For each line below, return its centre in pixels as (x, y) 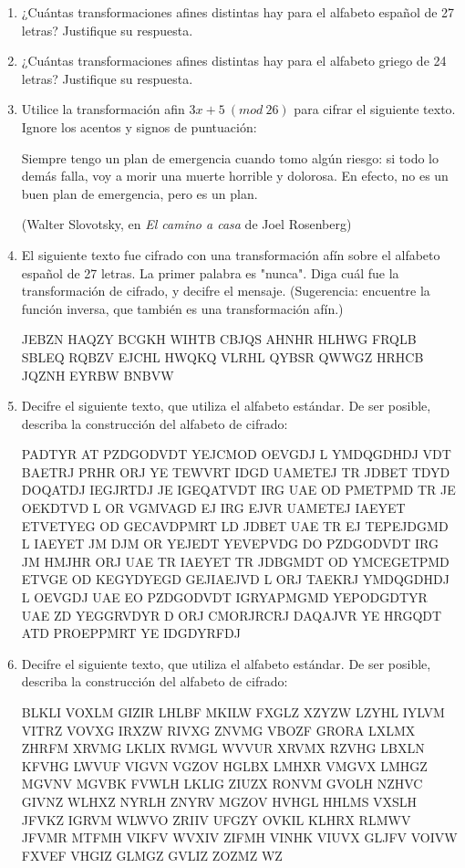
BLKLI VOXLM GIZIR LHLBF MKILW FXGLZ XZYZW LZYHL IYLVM (233, 712)
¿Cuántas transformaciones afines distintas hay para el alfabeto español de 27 (238, 12)
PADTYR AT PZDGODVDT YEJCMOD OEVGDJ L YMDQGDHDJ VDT (236, 454)
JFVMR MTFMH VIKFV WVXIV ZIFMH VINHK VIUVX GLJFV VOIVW (239, 837)
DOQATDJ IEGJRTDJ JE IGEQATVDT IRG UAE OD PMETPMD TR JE (238, 490)
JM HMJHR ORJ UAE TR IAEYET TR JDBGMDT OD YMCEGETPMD (235, 561)
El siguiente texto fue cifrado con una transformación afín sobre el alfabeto (231, 254)
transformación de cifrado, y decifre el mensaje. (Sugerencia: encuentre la (226, 291)
